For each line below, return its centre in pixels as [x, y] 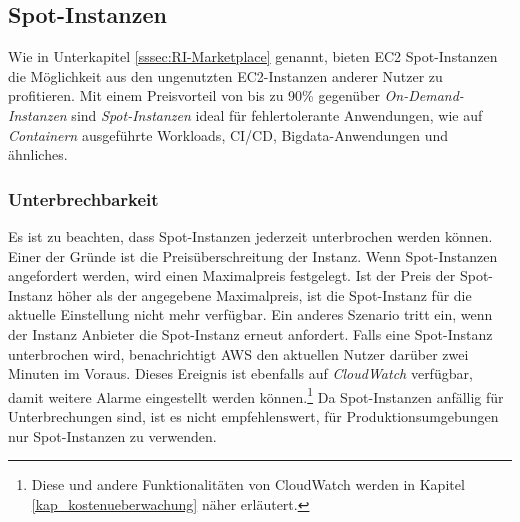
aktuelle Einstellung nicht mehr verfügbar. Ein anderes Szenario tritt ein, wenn [250, 314]
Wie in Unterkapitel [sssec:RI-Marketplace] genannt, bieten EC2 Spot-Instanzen [253, 56]
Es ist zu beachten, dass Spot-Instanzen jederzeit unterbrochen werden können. [250, 235]
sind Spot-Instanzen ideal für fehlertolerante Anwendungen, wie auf [277, 114]
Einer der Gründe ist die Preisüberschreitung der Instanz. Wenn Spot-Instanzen [253, 255]
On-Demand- [424, 95]
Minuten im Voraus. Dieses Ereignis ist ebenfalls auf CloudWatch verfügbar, [240, 373]
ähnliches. [38, 154]
